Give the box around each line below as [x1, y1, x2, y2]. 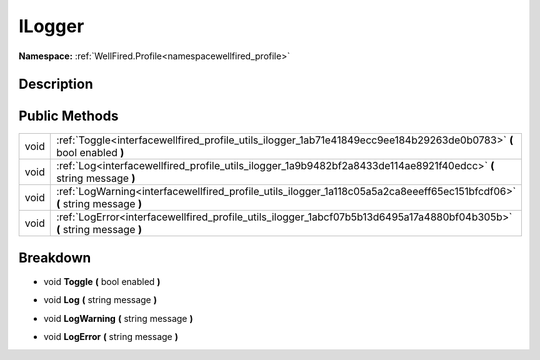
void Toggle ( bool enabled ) [43, 275, 161, 287]
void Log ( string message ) [43, 294, 158, 306]
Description [18, 76, 94, 93]
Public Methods [18, 108, 119, 125]
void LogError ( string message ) [43, 331, 179, 343]
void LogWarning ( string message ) [43, 312, 194, 324]
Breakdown [18, 249, 92, 266]
